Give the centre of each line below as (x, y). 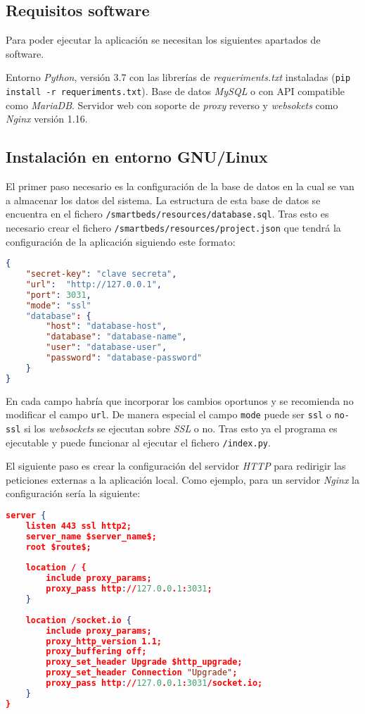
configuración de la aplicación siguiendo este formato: (121, 241)
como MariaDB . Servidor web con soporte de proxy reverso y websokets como (172, 105)
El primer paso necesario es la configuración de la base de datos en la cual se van (180, 186)
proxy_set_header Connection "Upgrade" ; (142, 673)
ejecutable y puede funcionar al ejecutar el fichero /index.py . (138, 442)
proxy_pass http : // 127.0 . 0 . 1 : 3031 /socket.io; (154, 683)
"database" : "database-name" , (116, 337)
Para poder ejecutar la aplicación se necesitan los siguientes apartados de (163, 40)
